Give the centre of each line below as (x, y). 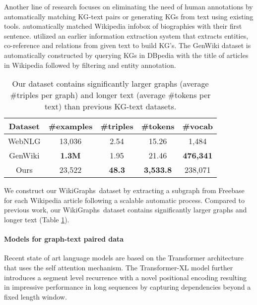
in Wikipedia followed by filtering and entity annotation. (90, 65)
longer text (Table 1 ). (37, 219)
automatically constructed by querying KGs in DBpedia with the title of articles (126, 55)
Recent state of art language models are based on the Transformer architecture (124, 258)
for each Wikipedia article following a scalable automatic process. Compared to (124, 200)
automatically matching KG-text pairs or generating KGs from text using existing (129, 16)
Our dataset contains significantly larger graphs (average (110, 84)
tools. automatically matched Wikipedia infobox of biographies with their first (123, 26)
